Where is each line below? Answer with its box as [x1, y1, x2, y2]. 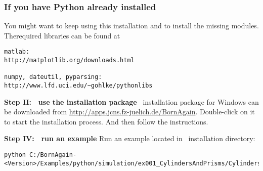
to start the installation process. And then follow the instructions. [4, 116, 208, 126]
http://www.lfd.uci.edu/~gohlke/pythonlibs [4, 82, 153, 90]
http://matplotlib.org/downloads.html [4, 57, 135, 64]
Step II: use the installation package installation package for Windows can [4, 96, 259, 107]
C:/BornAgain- [29, 151, 77, 159]
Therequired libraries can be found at [4, 30, 120, 40]
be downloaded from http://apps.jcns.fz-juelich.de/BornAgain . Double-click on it [4, 106, 255, 117]
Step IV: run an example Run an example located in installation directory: [4, 133, 255, 144]
